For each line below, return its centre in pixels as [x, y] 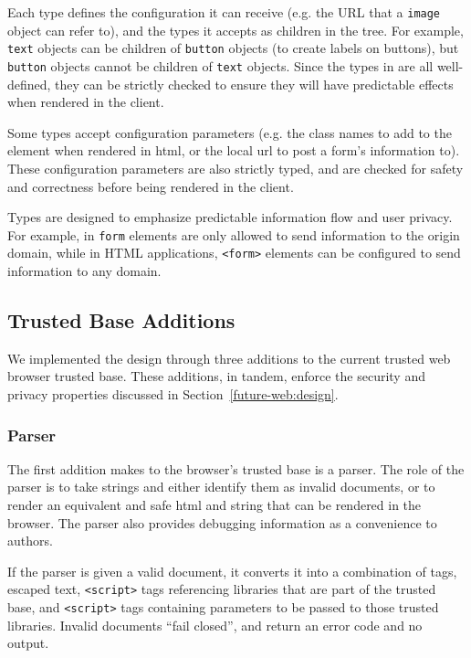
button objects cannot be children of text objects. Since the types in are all [220, 65]
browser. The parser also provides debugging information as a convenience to [222, 522]
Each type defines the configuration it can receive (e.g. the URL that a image [224, 12]
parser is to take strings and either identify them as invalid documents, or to [221, 487]
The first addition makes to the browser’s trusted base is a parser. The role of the [236, 468]
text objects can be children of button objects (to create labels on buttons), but [233, 48]
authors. [30, 541]
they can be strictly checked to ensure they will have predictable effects [254, 84]
